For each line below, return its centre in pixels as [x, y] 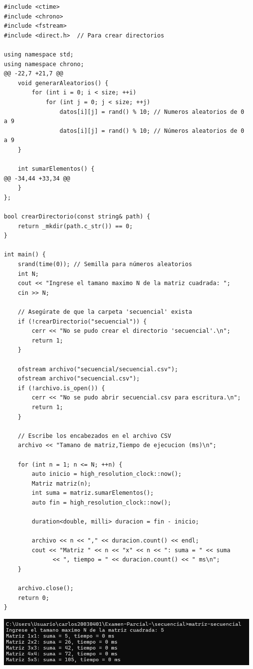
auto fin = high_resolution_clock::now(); [101, 502]
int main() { [25, 255]
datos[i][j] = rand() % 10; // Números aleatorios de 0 [152, 131]
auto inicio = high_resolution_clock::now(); [107, 474]
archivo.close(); [46, 588]
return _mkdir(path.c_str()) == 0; [75, 226]
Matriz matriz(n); [61, 483]
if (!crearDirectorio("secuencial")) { [82, 321]
